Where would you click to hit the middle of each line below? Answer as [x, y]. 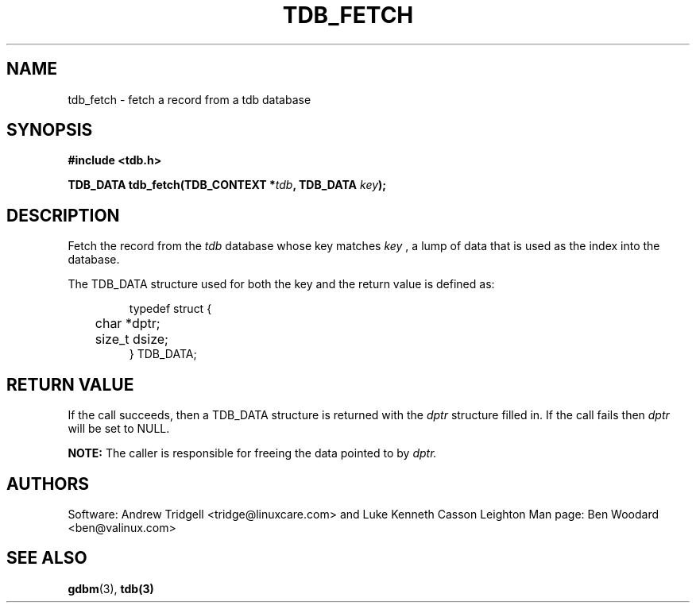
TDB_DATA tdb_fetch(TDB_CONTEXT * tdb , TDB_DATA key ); [227, 185]
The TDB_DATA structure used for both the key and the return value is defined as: [281, 284]
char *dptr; [128, 324]
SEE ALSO [47, 558]
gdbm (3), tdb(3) [111, 588]
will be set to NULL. [119, 429]
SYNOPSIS [50, 130]
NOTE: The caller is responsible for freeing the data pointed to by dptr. [252, 453]
